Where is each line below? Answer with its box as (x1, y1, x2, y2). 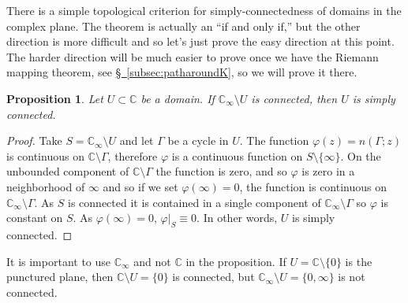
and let (119, 132, 154, 149)
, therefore (107, 147, 158, 164)
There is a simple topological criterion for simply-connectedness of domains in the (6, 2, 402, 18)
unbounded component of (6, 163, 129, 179)
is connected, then (251, 90, 338, 106)
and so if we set (103, 178, 178, 194)
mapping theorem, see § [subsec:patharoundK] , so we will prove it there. (6, 64, 357, 80)
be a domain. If (140, 90, 215, 106)
